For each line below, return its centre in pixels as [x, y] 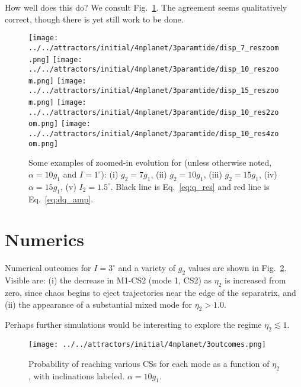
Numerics [44, 239]
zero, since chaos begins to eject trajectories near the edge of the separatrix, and [150, 292]
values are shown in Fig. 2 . [237, 268]
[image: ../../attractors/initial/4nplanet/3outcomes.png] [147, 345]
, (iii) [213, 174]
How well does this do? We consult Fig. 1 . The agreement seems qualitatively [146, 7]
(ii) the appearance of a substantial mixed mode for [99, 304]
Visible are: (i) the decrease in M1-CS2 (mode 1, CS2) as [108, 280]
